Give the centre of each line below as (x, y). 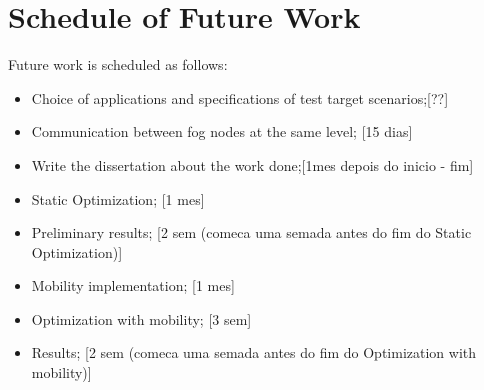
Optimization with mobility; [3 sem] (141, 318)
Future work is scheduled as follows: (118, 64)
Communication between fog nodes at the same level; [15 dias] (222, 131)
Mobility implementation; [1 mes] (133, 285)
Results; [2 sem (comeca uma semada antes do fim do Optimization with (254, 352)
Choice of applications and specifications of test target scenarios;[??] (240, 97)
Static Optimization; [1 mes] (118, 198)
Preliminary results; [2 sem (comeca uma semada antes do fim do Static (251, 232)
